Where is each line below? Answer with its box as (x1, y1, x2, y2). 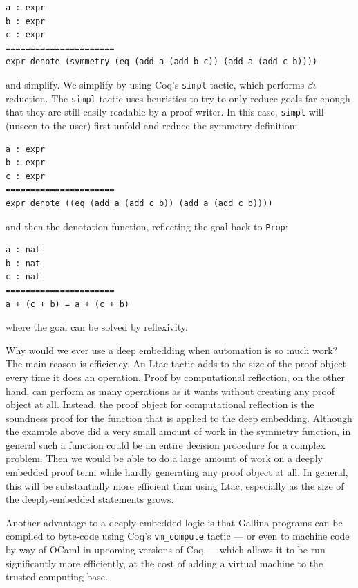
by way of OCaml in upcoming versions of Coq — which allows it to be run (6, 542, 326, 557)
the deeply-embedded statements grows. (6, 492, 174, 506)
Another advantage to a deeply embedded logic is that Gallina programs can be (6, 515, 343, 529)
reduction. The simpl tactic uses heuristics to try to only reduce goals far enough (6, 91, 350, 105)
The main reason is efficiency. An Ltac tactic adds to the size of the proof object (6, 356, 346, 371)
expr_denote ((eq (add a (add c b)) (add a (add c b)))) (6, 198, 273, 208)
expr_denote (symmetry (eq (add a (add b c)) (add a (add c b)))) (6, 57, 318, 67)
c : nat (6, 272, 41, 282)
